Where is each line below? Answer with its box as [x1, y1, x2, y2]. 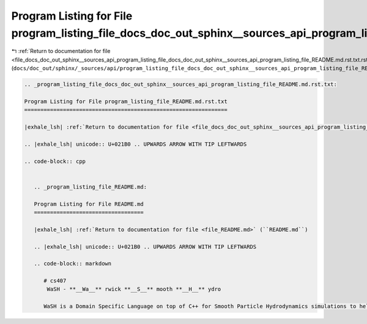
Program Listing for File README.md [34, 200, 144, 207]
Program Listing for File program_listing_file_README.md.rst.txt [24, 98, 228, 105]
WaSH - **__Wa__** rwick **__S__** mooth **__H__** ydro [46, 286, 221, 293]
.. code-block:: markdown [34, 260, 112, 267]
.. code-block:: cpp [24, 157, 86, 165]
